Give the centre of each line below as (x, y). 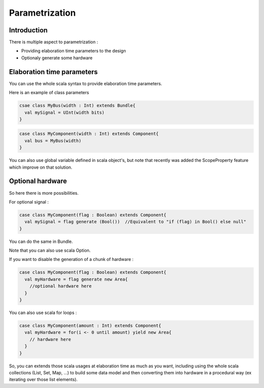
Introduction (28, 30)
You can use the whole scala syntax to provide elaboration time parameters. (86, 83)
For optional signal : (29, 202)
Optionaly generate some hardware (57, 58)
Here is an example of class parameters (49, 93)
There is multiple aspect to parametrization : (54, 42)
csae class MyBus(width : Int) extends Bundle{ (77, 106)
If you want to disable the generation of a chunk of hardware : (71, 259)
